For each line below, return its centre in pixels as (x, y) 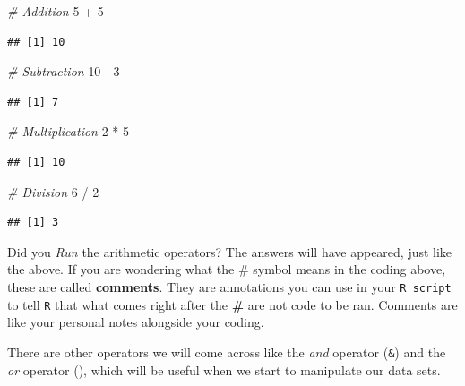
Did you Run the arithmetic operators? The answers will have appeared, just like (230, 251)
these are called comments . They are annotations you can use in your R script (229, 286)
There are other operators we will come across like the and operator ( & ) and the (227, 352)
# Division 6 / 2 (53, 191)
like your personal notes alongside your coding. (136, 322)
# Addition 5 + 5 (56, 11)
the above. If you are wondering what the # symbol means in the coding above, (227, 269)
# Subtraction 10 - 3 (64, 71)
